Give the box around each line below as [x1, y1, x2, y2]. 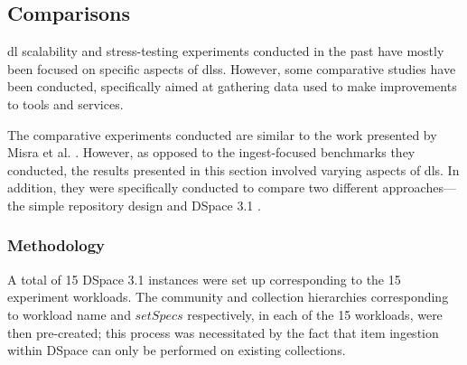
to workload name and [7, 304, 131, 323]
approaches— [382, 178, 456, 197]
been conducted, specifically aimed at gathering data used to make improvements [7, 77, 457, 96]
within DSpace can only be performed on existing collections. [7, 341, 346, 360]
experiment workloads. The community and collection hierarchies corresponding [7, 287, 449, 306]
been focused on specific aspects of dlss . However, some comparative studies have [7, 59, 456, 78]
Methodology [7, 234, 106, 257]
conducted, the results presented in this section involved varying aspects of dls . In [7, 160, 460, 179]
